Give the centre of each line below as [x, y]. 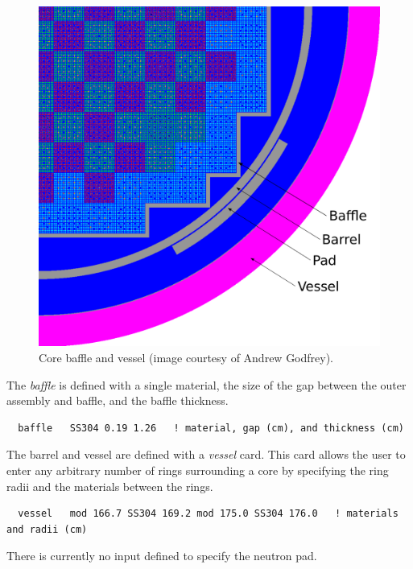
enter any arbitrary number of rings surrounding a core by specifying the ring [198, 470]
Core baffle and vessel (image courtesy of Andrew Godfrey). [186, 357]
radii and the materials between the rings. [110, 486]
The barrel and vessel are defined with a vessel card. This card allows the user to [206, 454]
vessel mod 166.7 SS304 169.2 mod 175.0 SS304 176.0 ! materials [208, 514]
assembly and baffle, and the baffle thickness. [118, 400]
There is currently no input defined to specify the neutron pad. [162, 556]
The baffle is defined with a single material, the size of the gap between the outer [206, 384]
